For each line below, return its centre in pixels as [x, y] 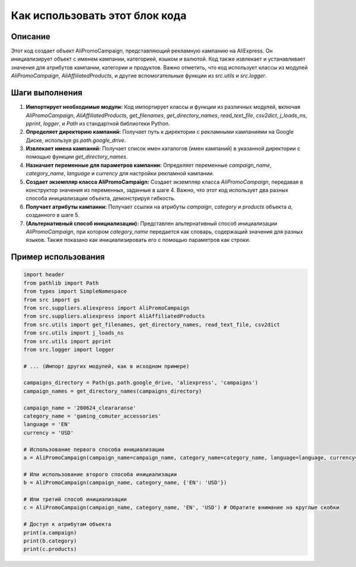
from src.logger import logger [69, 349]
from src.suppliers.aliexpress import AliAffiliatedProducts [114, 316]
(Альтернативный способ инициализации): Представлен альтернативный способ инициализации [152, 223]
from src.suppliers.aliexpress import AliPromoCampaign [107, 308]
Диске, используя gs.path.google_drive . [76, 140]
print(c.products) [50, 549]
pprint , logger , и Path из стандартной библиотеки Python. [98, 123]
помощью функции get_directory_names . [77, 157]
